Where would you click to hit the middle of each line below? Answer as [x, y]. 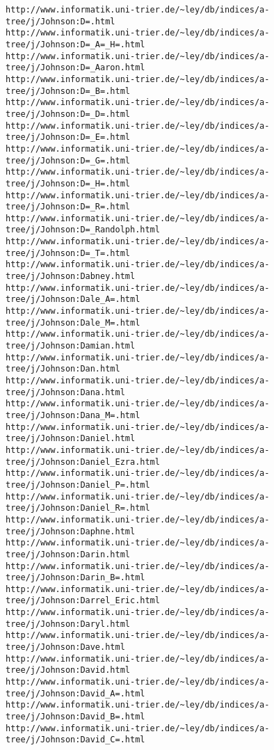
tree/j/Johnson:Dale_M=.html [73, 322]
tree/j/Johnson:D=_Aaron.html [75, 68]
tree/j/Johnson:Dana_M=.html [73, 415]
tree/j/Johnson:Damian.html [71, 346]
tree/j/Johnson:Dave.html [65, 647]
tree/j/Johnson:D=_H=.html [68, 183]
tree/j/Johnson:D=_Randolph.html [83, 230]
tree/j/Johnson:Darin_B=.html [75, 578]
